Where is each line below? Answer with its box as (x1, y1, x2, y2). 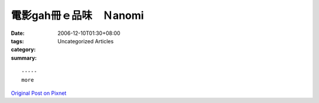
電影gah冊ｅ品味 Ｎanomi (11, 9, 144, 22)
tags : (11, 37, 24, 44)
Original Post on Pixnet (11, 89, 67, 96)
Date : (11, 30, 25, 37)
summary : (11, 54, 37, 62)
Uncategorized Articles (57, 37, 114, 44)
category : (11, 46, 36, 53)
